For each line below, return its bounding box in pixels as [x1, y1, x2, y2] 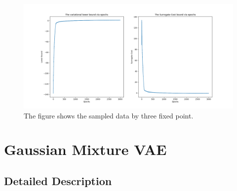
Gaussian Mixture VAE [4, 139, 167, 159]
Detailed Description [4, 173, 112, 188]
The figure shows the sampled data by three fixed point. [24, 110, 194, 120]
